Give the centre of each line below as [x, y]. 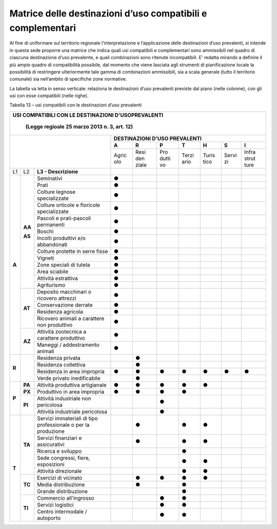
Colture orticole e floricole [68, 205]
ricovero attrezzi [56, 298]
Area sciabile [53, 271]
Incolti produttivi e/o [61, 238]
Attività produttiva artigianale [72, 385]
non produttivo [55, 325]
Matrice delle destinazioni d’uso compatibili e [108, 13]
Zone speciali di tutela [63, 265]
